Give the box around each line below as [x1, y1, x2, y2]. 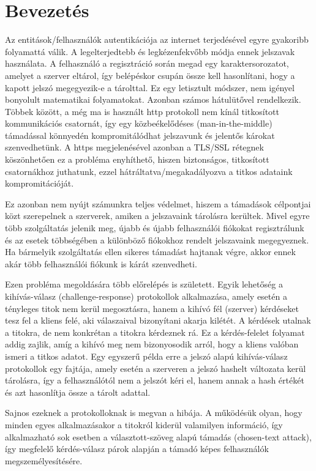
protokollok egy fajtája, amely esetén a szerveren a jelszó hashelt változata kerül [5, 362, 306, 374]
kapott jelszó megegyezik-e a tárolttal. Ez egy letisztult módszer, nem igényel [5, 81, 295, 94]
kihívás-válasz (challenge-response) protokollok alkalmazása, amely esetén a [5, 290, 287, 302]
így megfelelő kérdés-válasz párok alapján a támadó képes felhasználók [5, 442, 269, 455]
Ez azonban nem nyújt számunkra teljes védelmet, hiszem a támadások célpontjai [5, 197, 311, 210]
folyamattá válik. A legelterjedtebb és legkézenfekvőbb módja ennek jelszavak [5, 45, 295, 57]
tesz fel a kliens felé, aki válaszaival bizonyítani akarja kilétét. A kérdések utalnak [5, 314, 311, 327]
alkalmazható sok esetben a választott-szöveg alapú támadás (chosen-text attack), [5, 430, 312, 443]
